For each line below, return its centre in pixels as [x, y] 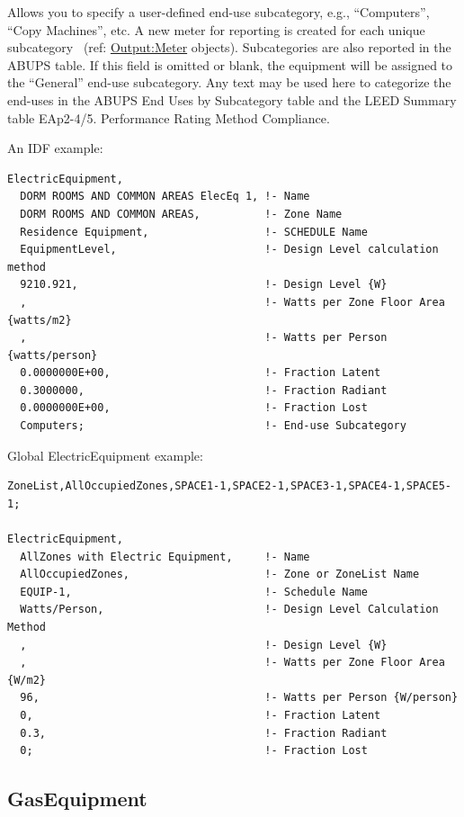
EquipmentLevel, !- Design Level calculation [229, 250]
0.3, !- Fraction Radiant [204, 733]
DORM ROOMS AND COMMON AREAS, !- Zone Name [181, 214]
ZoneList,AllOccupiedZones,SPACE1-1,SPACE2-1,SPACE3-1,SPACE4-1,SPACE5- [229, 486]
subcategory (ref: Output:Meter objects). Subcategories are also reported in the [229, 47]
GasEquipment [77, 799]
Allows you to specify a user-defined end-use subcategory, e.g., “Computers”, [219, 12]
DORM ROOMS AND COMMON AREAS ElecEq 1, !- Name [165, 197]
